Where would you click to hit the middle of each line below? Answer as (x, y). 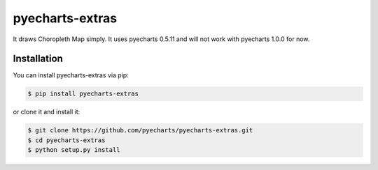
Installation (38, 59)
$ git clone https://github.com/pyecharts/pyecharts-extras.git (140, 130)
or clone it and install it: (47, 112)
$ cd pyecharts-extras (66, 140)
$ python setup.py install (74, 150)
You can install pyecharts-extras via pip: (71, 75)
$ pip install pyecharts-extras (83, 94)
